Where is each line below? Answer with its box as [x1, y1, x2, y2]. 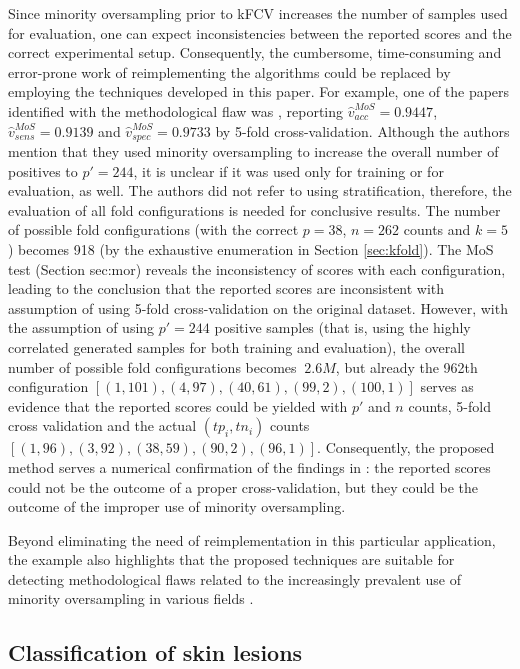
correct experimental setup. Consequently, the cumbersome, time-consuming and [8, 42, 502, 63]
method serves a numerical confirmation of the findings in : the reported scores [8, 456, 491, 477]
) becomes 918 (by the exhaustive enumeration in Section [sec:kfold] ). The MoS [8, 238, 494, 259]
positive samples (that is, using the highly [214, 317, 471, 338]
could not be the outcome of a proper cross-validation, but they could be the [8, 476, 479, 497]
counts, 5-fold [408, 395, 491, 416]
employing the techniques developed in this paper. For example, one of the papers [8, 81, 510, 102]
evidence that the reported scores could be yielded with [8, 395, 348, 416]
